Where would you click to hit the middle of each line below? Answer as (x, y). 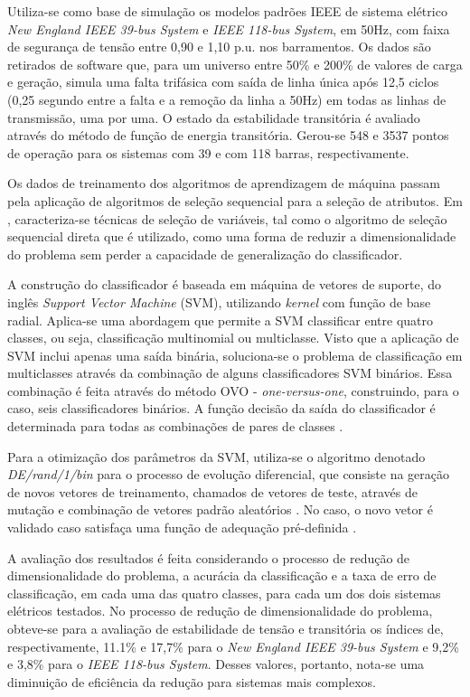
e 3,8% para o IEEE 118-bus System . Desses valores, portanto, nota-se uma (216, 664)
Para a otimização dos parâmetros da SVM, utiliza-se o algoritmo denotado (216, 456)
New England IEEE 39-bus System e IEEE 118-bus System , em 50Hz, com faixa (229, 28)
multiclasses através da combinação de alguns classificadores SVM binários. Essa (230, 373)
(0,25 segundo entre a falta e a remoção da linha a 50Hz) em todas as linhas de (227, 99)
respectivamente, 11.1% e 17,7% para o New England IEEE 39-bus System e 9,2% (233, 646)
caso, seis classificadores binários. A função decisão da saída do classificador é (221, 408)
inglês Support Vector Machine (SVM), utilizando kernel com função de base (219, 301)
